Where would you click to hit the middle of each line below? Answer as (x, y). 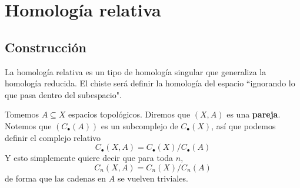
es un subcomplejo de (139, 125)
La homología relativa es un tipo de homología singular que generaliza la (136, 71)
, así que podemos (244, 125)
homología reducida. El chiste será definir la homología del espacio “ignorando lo (150, 83)
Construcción (46, 47)
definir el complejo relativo (53, 137)
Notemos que (28, 125)
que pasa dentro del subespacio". (63, 94)
